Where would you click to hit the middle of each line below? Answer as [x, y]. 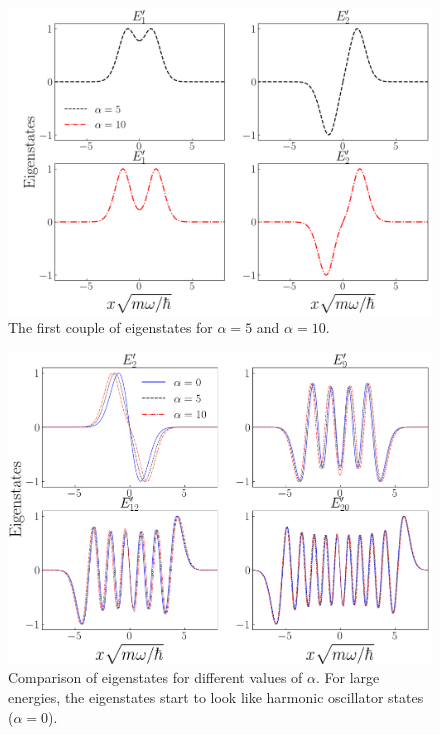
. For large [348, 677]
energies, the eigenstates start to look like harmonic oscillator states [216, 697]
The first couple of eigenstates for [110, 327]
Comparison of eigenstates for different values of [155, 677]
